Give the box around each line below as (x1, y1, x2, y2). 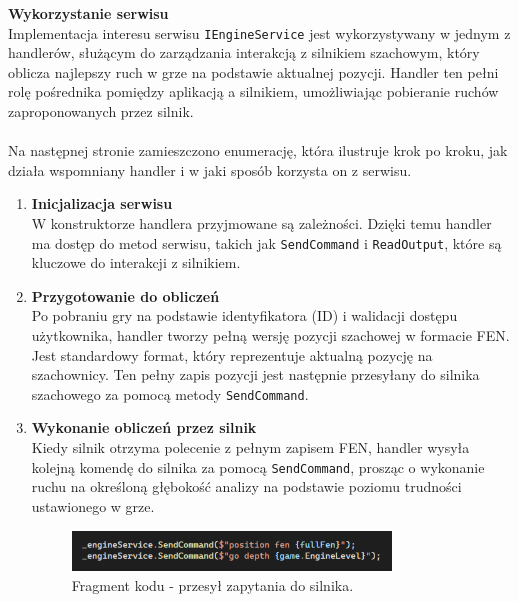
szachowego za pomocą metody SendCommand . (31, 383, 309, 404)
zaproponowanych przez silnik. (8, 101, 194, 122)
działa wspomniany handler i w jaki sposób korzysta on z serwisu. (8, 159, 412, 180)
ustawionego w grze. (31, 495, 155, 516)
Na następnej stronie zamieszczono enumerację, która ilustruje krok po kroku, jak (8, 140, 508, 161)
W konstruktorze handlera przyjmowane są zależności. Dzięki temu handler (31, 213, 492, 233)
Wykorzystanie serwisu (8, 3, 169, 23)
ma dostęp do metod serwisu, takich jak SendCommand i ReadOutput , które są (31, 232, 502, 253)
